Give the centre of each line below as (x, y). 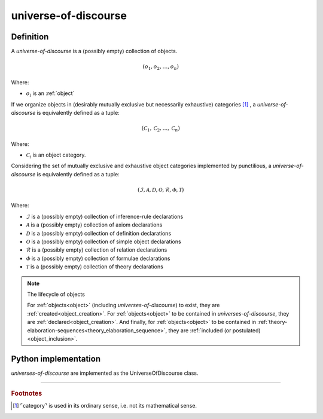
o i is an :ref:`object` (50, 94)
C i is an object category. (56, 155)
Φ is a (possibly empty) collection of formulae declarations (98, 258)
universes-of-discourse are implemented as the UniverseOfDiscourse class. (105, 373)
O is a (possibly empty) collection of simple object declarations (104, 241)
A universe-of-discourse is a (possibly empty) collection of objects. (94, 51)
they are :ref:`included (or (200, 330)
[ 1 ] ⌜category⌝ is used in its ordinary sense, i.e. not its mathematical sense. (105, 406)
